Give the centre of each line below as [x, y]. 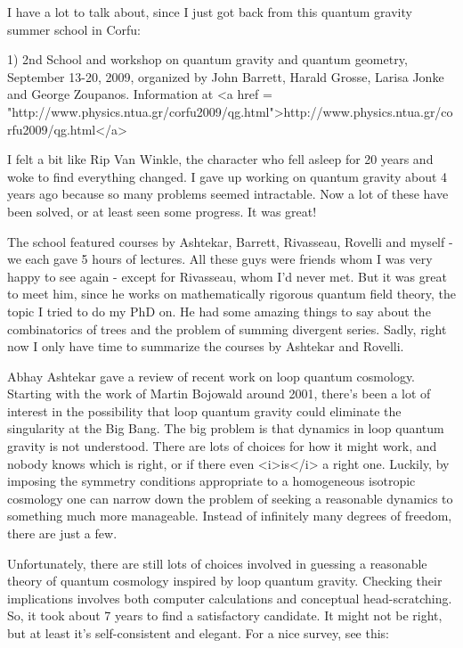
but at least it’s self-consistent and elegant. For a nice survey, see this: [199, 633]
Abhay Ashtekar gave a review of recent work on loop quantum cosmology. [211, 376]
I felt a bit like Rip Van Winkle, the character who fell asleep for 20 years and [220, 159]
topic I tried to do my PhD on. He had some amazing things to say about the [219, 311]
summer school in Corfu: [74, 29]
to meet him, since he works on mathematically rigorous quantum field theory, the [231, 294]
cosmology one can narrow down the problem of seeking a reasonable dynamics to [230, 498]
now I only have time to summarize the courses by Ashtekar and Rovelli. [206, 346]
